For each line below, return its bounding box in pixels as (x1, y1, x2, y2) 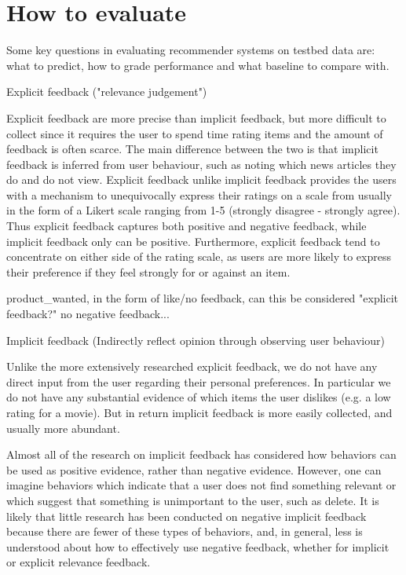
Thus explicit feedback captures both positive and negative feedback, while (6, 218, 367, 234)
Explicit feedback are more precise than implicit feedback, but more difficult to (6, 109, 386, 126)
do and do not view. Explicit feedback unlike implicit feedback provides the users (6, 171, 397, 188)
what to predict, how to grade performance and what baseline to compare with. (6, 57, 390, 73)
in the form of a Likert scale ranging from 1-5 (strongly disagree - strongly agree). (6, 202, 401, 218)
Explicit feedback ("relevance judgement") (6, 83, 207, 100)
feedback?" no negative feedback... (6, 306, 170, 322)
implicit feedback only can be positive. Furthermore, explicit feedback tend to (6, 233, 380, 249)
